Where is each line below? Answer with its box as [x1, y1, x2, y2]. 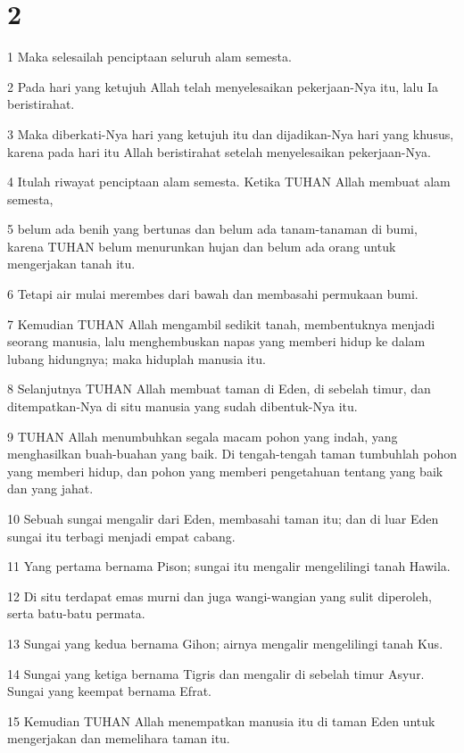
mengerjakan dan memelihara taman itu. [7, 729, 230, 748]
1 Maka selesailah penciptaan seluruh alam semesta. [7, 47, 292, 66]
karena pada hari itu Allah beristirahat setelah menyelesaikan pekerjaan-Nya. [7, 142, 431, 161]
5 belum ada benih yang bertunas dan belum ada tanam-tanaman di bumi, [7, 219, 418, 238]
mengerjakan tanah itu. [7, 254, 136, 273]
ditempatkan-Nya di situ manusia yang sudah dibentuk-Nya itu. [7, 397, 358, 416]
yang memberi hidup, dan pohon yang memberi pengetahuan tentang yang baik [7, 461, 443, 480]
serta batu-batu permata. [7, 604, 145, 623]
